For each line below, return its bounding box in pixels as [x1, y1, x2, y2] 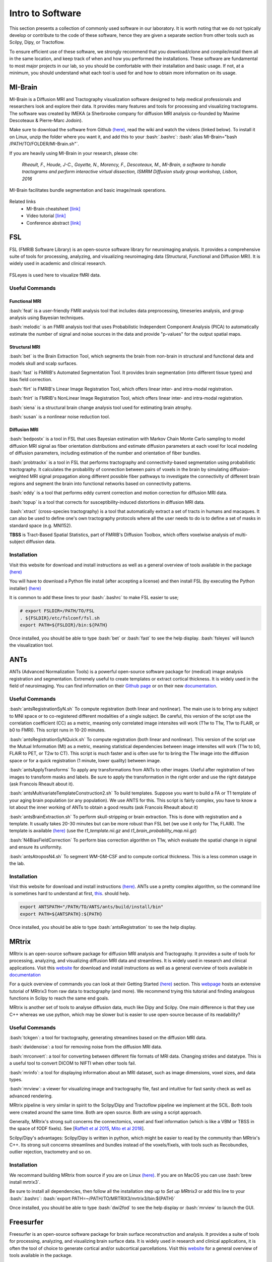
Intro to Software [9, 8, 82, 19]
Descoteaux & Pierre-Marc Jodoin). [9, 117, 83, 123]
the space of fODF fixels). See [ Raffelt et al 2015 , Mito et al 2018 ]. [9, 1126, 145, 1132]
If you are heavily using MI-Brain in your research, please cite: [9, 150, 139, 156]
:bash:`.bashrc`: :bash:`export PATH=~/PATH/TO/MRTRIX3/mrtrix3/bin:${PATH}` [9, 1195, 176, 1201]
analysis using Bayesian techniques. [9, 314, 85, 321]
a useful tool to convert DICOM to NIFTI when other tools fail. [9, 1060, 136, 1066]
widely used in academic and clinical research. [9, 260, 107, 267]
